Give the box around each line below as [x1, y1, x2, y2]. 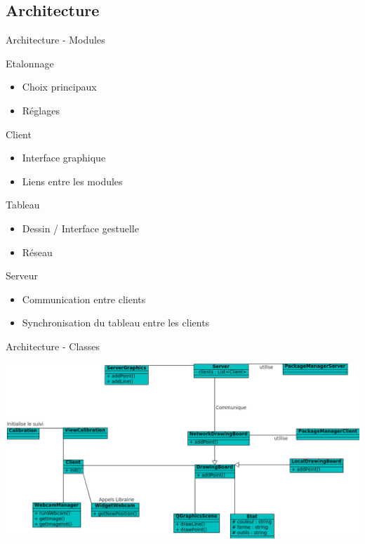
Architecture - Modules [6, 32, 105, 47]
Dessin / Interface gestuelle [22, 220, 139, 235]
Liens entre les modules [22, 173, 123, 188]
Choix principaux [22, 79, 97, 94]
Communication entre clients [22, 291, 146, 306]
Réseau [22, 244, 53, 259]
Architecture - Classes [6, 338, 100, 353]
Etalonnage [6, 55, 54, 70]
